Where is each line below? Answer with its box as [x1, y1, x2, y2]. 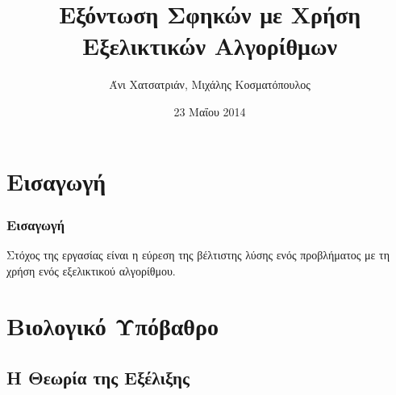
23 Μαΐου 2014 [173, 103, 246, 120]
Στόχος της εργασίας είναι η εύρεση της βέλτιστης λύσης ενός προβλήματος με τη [6, 246, 390, 263]
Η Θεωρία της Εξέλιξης [6, 364, 190, 389]
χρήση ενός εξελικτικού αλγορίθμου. [6, 262, 176, 279]
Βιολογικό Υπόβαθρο [6, 309, 219, 342]
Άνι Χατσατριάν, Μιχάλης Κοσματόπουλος [109, 76, 311, 93]
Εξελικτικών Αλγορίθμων [82, 29, 337, 62]
